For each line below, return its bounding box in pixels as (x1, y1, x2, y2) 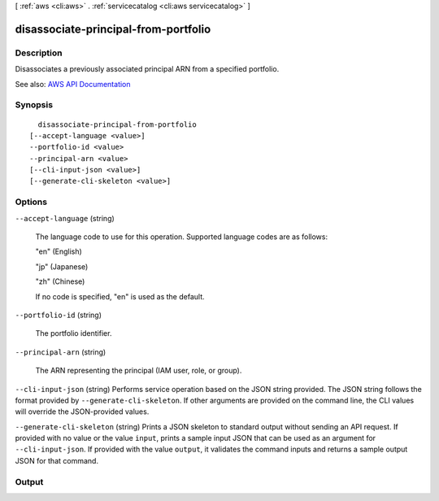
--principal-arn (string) (15, 346, 106, 357)
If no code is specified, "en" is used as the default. (35, 291, 205, 301)
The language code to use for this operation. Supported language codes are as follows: (35, 232, 328, 242)
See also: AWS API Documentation (15, 79, 131, 89)
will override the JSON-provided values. (15, 407, 150, 416)
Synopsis (15, 99, 53, 111)
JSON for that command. (15, 455, 99, 465)
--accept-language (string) (15, 213, 115, 223)
